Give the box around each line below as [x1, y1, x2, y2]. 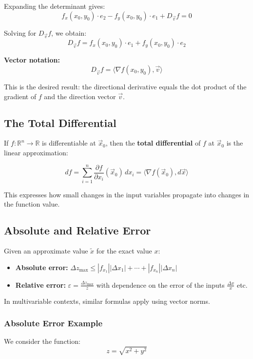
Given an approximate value [4, 246, 88, 256]
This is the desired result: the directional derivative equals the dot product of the [4, 81, 247, 91]
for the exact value [96, 246, 152, 256]
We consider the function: [4, 336, 80, 346]
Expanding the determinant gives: [4, 1, 105, 11]
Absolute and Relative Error [4, 223, 151, 238]
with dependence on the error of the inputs [96, 279, 225, 290]
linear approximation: [4, 147, 68, 157]
